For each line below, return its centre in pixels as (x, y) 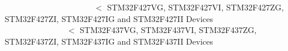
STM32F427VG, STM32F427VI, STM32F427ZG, (195, 7)
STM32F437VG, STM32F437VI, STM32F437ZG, (168, 30)
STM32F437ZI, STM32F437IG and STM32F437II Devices (109, 41)
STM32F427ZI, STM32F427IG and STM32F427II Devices (109, 18)
